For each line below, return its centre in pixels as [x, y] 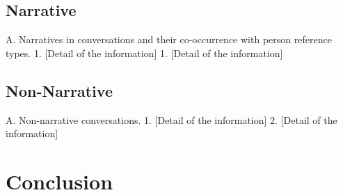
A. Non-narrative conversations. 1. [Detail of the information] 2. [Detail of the [171, 119]
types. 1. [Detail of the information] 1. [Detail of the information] [144, 53]
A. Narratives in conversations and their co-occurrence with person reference [169, 39]
